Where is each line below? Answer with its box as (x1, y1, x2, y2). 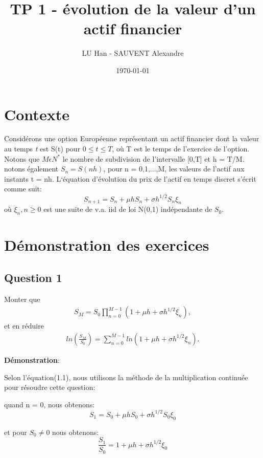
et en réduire (4, 320, 44, 331)
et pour (4, 426, 27, 437)
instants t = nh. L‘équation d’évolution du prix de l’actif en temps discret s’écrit (4, 173, 256, 184)
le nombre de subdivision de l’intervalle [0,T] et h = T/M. (62, 153, 245, 164)
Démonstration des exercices (4, 234, 209, 255)
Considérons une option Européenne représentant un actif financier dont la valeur (4, 133, 259, 144)
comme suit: (4, 183, 42, 194)
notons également (4, 163, 59, 174)
